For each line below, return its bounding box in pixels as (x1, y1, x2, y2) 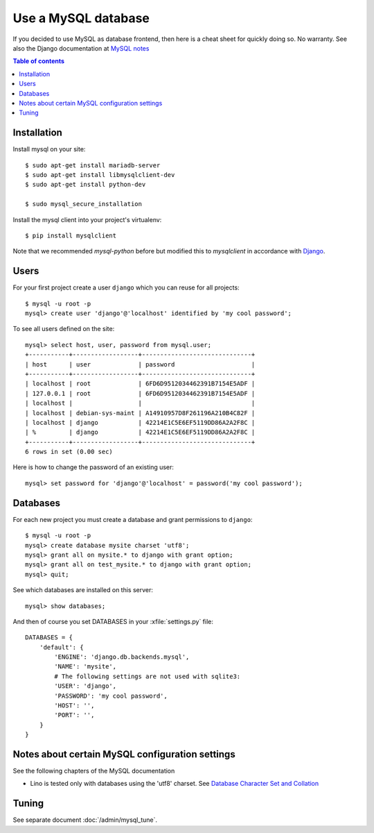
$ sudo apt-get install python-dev (25, 180, 146, 189)
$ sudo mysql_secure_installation (25, 200, 142, 208)
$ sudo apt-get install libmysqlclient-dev (25, 171, 175, 178)
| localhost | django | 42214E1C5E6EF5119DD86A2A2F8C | (25, 419, 256, 426)
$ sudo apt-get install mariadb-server (25, 161, 161, 169)
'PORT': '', (54, 712, 95, 719)
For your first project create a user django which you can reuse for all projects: (12, 283, 240, 292)
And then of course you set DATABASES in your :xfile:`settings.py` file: (12, 617, 214, 625)
